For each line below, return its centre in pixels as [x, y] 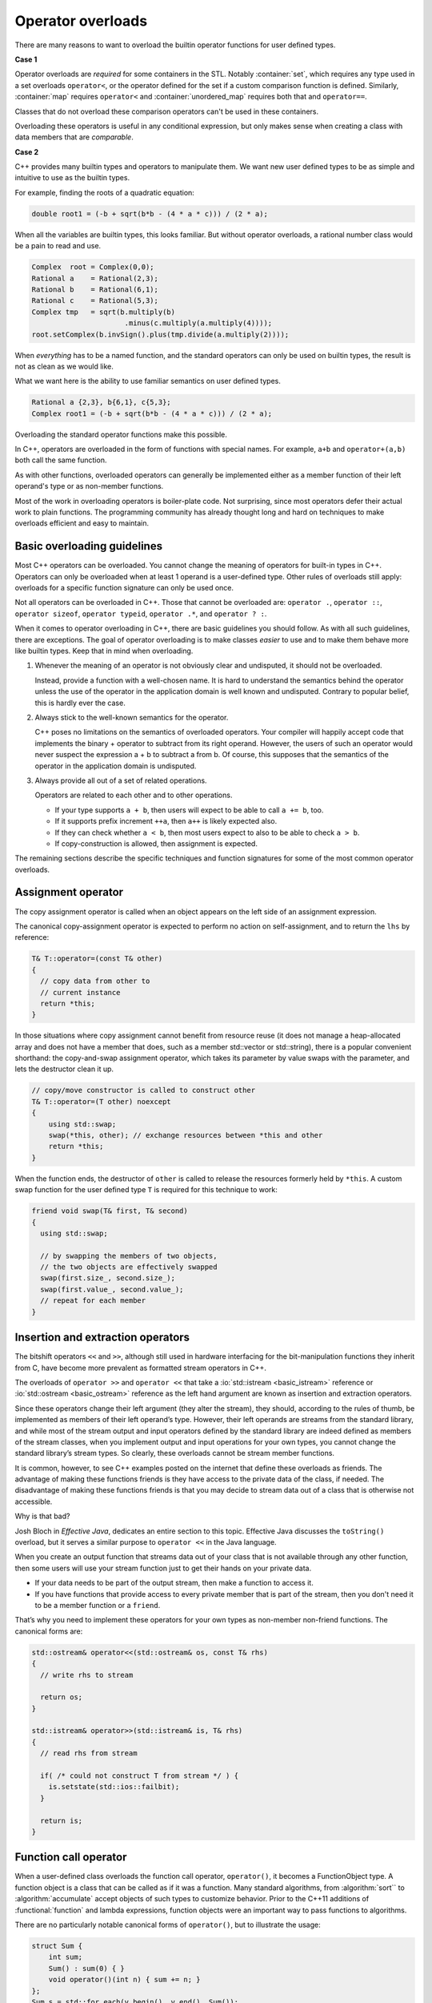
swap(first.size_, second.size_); [108, 1278]
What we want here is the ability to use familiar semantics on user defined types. [148, 381]
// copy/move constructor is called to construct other [144, 1090]
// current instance [80, 992]
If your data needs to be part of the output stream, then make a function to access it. [174, 1583]
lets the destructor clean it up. [64, 1069]
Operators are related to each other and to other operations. [134, 795]
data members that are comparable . [74, 137]
